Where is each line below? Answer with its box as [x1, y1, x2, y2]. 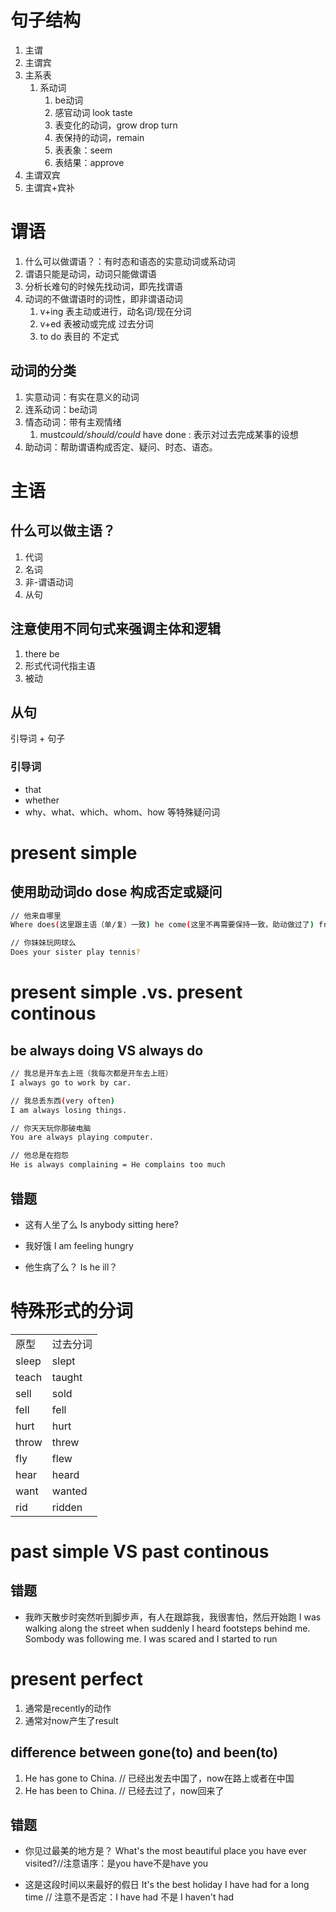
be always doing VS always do [10, 1042, 204, 1059]
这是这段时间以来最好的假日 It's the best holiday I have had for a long [24, 1879, 310, 1891]
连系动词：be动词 [24, 403, 98, 415]
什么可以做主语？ [10, 522, 116, 540]
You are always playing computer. [10, 1132, 155, 1143]
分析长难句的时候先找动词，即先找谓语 [24, 280, 183, 292]
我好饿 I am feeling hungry [24, 1239, 134, 1251]
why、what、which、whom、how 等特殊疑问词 [24, 806, 220, 818]
